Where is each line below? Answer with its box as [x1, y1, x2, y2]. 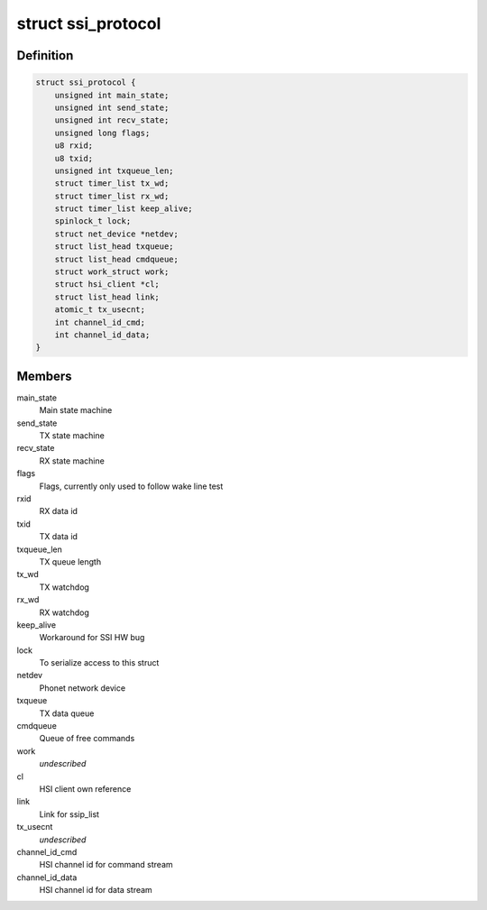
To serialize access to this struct [39, 657, 160, 668]
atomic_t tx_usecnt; [54, 305, 146, 315]
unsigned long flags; [54, 127, 151, 138]
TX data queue [39, 708, 95, 719]
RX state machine [39, 455, 106, 466]
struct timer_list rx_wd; [54, 190, 170, 201]
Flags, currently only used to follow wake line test [39, 481, 224, 492]
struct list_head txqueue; [54, 242, 175, 252]
